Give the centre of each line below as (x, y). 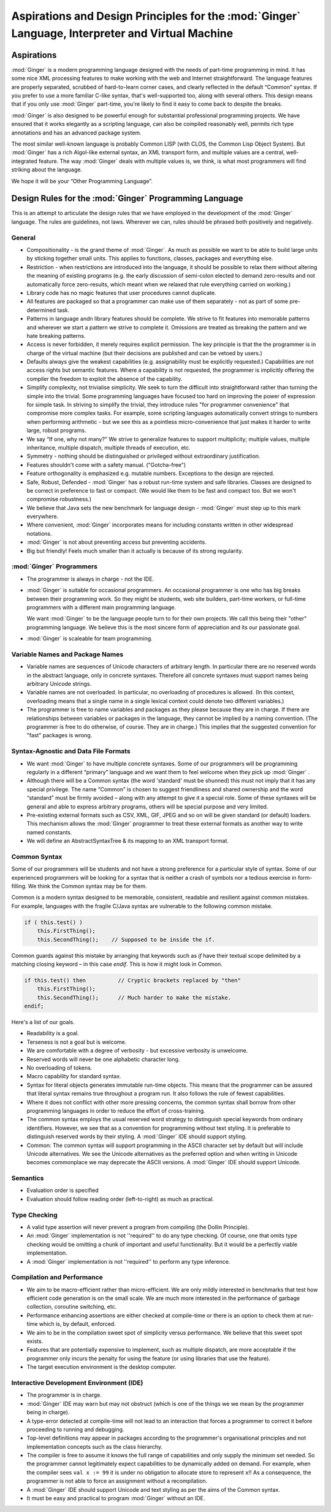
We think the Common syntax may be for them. (87, 886)
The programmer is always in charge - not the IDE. (90, 579)
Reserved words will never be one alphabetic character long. (103, 1059)
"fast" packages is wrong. (59, 735)
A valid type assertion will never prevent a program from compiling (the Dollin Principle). (138, 1227)
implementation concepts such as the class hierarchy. (95, 1446)
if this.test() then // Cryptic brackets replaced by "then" (133, 980)
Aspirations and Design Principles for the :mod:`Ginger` (156, 16)
